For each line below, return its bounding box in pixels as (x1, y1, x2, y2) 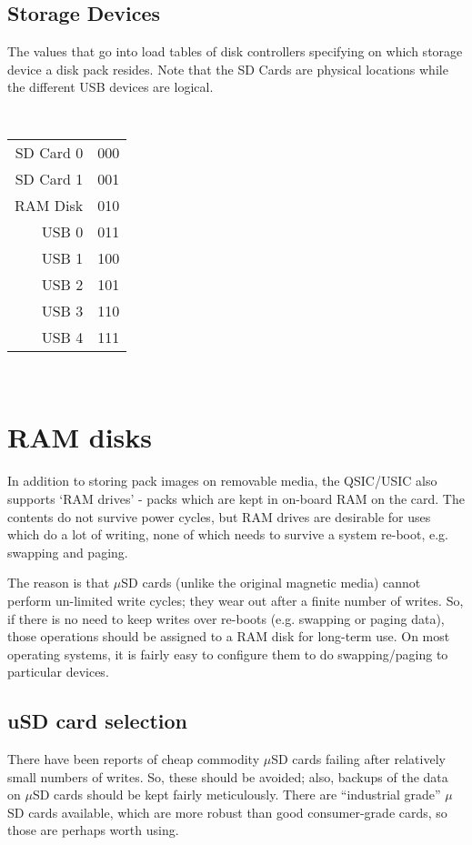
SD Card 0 (15, 141, 84, 163)
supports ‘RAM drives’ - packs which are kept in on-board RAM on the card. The (7, 488, 465, 508)
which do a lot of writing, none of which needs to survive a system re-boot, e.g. (7, 525, 448, 544)
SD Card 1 (15, 167, 84, 189)
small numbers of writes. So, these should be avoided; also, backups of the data (7, 767, 448, 786)
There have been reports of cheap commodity (7, 749, 260, 769)
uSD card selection (7, 707, 187, 735)
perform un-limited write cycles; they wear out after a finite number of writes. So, (7, 590, 464, 609)
